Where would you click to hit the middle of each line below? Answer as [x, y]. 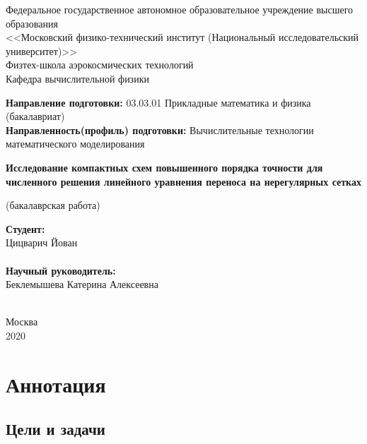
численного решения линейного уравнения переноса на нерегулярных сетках [183, 181]
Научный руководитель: [61, 270]
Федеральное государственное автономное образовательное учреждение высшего [180, 9]
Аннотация [56, 384]
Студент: [25, 228]
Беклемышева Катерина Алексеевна [82, 284]
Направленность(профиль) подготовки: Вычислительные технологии [160, 130]
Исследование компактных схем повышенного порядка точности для [164, 167]
